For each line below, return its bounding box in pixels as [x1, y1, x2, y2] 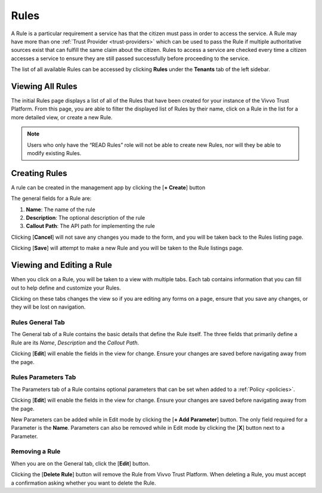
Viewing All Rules [11, 81, 78, 91]
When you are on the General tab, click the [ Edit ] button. [11, 460, 150, 467]
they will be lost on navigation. [11, 303, 86, 310]
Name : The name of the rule [26, 206, 95, 213]
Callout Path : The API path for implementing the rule [26, 223, 155, 230]
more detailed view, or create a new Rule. [11, 113, 113, 121]
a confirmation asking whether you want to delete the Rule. [11, 479, 156, 486]
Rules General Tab [11, 318, 65, 326]
